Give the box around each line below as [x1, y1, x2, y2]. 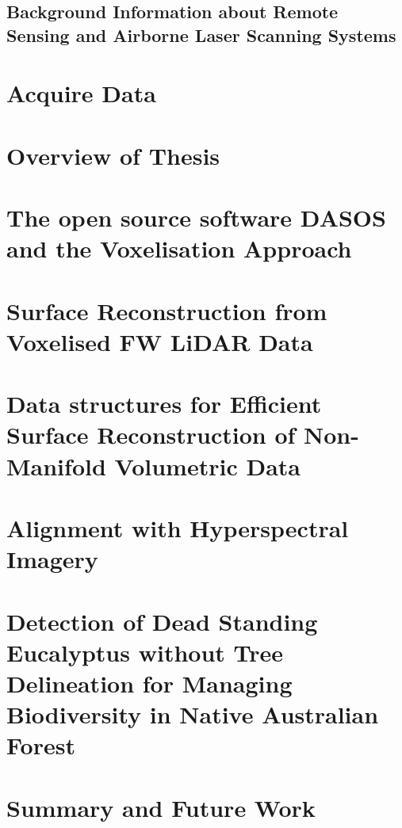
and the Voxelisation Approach [6, 232, 352, 265]
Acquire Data [6, 77, 156, 109]
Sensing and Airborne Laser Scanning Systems [6, 22, 396, 47]
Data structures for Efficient [6, 387, 322, 420]
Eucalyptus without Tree [6, 635, 284, 668]
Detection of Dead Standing [6, 605, 318, 637]
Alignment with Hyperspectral [6, 511, 349, 544]
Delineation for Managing [6, 666, 293, 699]
